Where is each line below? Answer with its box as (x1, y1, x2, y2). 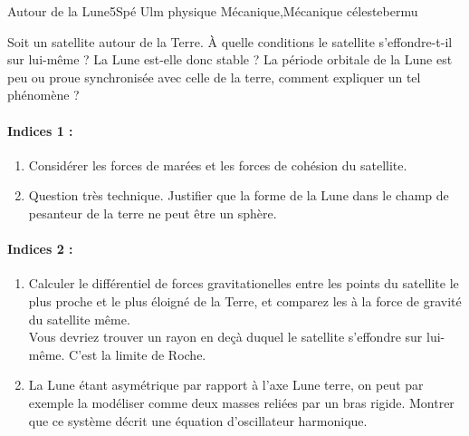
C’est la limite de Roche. (69, 344, 206, 363)
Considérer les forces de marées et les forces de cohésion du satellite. (28, 155, 407, 174)
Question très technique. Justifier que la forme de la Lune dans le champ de (28, 186, 449, 205)
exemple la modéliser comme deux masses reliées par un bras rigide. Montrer (28, 392, 455, 412)
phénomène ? (7, 85, 80, 104)
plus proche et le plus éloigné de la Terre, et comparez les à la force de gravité (28, 291, 462, 310)
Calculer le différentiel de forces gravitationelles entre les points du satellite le (28, 274, 459, 293)
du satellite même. (28, 309, 130, 328)
